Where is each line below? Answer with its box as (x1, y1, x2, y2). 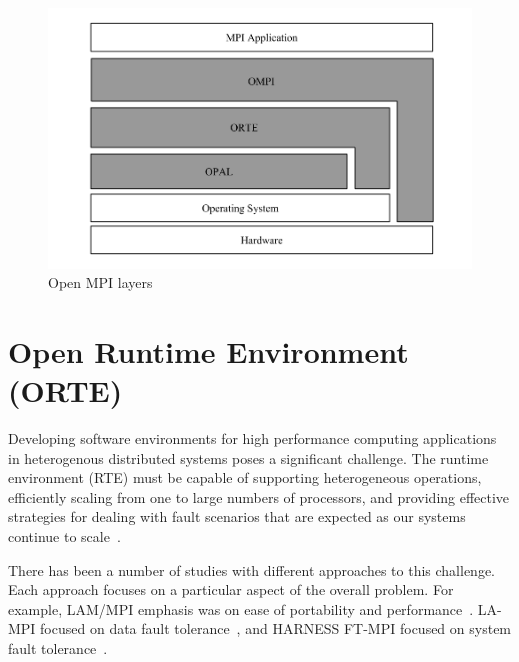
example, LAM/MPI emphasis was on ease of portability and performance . (8, 598, 474, 619)
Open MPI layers (48, 272, 153, 293)
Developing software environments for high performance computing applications (8, 428, 497, 449)
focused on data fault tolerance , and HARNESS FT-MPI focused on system (40, 618, 512, 639)
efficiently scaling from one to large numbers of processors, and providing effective (8, 486, 510, 507)
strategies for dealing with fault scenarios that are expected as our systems (8, 506, 466, 527)
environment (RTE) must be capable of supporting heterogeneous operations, (8, 467, 482, 488)
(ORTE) (8, 370, 123, 411)
